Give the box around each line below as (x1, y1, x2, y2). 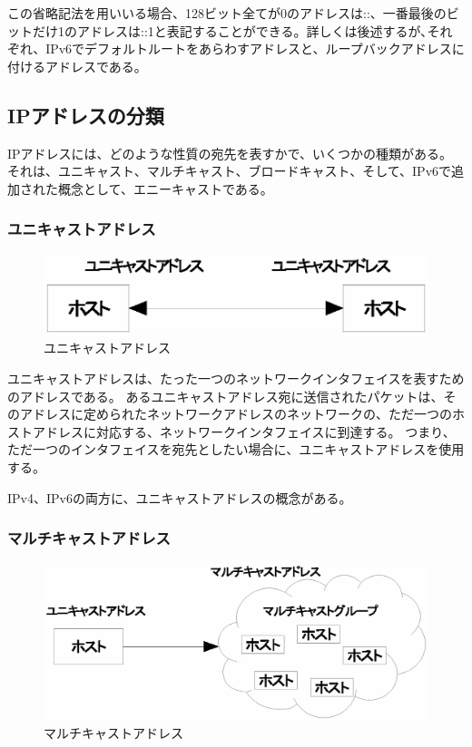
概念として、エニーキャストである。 (57, 179, 273, 198)
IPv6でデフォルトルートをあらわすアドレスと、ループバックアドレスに (45, 39, 465, 58)
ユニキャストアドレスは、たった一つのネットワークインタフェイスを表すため (7, 369, 465, 387)
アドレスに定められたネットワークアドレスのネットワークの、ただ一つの (19, 404, 452, 423)
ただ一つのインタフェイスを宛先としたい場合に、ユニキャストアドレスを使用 (7, 440, 465, 459)
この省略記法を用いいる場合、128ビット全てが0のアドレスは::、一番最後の (7, 4, 447, 22)
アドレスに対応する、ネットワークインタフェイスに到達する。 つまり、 (32, 422, 456, 441)
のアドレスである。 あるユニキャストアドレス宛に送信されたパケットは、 (7, 386, 444, 405)
